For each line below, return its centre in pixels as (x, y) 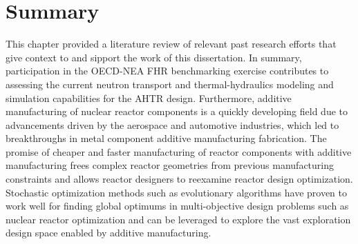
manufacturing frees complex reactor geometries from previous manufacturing (170, 165)
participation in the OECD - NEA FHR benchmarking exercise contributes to (167, 71)
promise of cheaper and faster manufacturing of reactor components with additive (179, 151)
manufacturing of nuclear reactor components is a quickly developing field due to (177, 111)
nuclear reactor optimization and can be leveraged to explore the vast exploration (178, 219)
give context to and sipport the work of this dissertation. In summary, (154, 57)
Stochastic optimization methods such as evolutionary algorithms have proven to (177, 192)
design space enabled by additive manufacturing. (109, 233)
